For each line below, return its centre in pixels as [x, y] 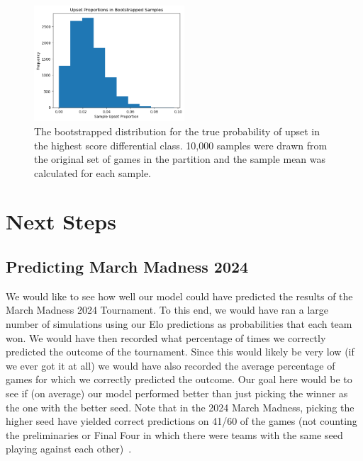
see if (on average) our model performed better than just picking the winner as [177, 393]
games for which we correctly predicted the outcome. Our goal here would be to [179, 379]
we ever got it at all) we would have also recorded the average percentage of [171, 365]
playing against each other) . [69, 449]
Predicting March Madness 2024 [127, 267]
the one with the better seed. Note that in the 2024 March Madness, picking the [180, 407]
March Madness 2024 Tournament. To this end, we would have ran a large [167, 310]
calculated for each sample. [93, 172]
